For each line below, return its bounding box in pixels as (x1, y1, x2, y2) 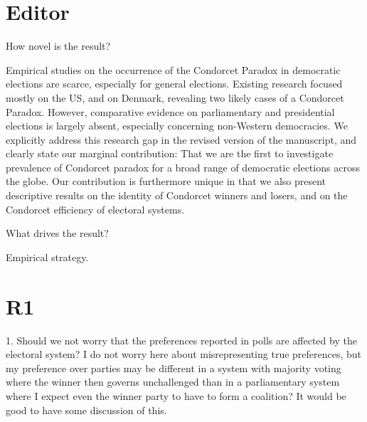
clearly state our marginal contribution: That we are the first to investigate (6, 146, 334, 161)
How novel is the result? (6, 38, 111, 53)
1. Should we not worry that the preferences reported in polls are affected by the (6, 332, 357, 347)
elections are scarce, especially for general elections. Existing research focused (6, 76, 343, 91)
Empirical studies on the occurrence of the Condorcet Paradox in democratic (6, 62, 341, 77)
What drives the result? (6, 226, 109, 241)
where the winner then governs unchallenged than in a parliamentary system (6, 374, 340, 389)
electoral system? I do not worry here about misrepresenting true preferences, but (6, 347, 362, 362)
